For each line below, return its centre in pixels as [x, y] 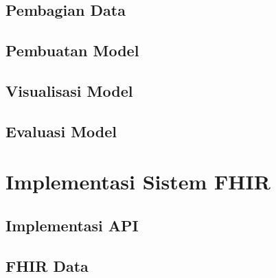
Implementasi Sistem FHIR [138, 182]
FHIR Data [47, 265]
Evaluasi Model [61, 131]
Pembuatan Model [72, 50]
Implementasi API [72, 225]
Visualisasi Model [69, 90]
